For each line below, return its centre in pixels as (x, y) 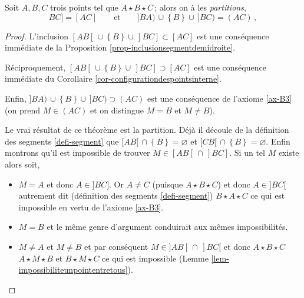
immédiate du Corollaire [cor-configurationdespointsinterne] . (113, 78)
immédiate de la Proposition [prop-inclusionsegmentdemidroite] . (120, 47)
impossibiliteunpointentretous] (73, 269)
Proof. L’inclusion (37, 36)
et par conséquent (116, 246)
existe (289, 153)
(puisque (168, 184)
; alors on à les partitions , (200, 7)
